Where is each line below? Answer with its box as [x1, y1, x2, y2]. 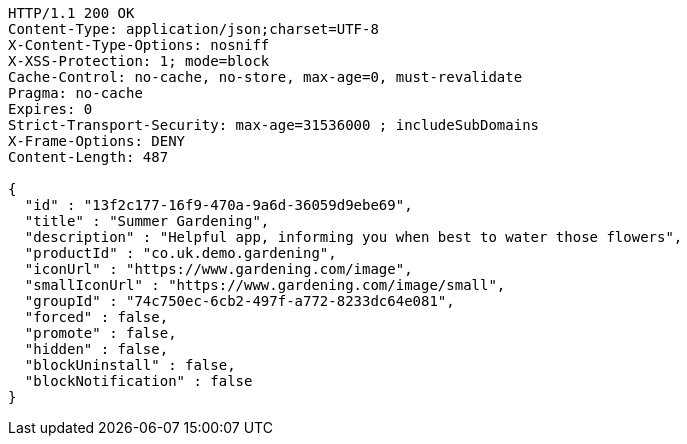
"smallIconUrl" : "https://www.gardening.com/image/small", [24, 277, 506, 293]
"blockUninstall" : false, [24, 357, 236, 373]
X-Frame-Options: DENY [8, 133, 186, 149]
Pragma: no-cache [8, 85, 143, 101]
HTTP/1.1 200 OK [8, 5, 135, 21]
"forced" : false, [24, 309, 169, 325]
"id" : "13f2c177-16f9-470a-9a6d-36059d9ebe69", [24, 197, 413, 213]
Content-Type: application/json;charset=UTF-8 [8, 21, 379, 37]
